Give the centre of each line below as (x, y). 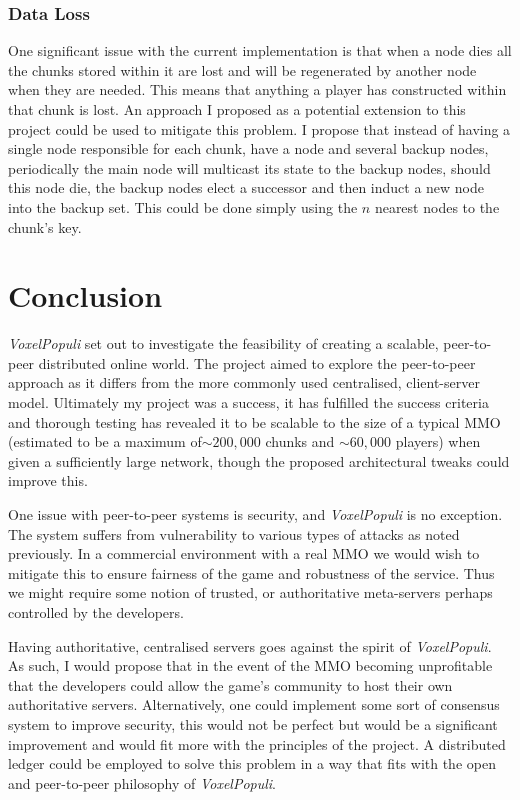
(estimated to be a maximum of (105, 441)
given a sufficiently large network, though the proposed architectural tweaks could (259, 460)
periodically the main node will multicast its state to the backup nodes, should (249, 167)
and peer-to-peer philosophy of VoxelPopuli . (142, 782)
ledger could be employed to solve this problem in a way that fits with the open (252, 763)
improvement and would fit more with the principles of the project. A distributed (257, 743)
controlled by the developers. (96, 612)
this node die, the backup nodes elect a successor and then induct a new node (246, 187)
